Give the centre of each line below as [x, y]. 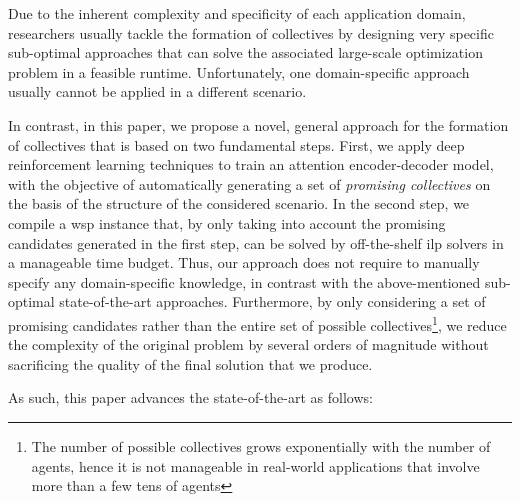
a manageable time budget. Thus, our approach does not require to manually [244, 262]
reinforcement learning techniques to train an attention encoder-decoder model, [251, 164]
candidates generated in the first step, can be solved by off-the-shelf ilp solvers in [256, 242]
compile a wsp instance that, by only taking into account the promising [227, 222]
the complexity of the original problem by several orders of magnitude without [248, 344]
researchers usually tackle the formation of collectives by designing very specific [251, 32]
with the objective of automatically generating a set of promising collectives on [249, 183]
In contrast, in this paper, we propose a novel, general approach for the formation [258, 124]
